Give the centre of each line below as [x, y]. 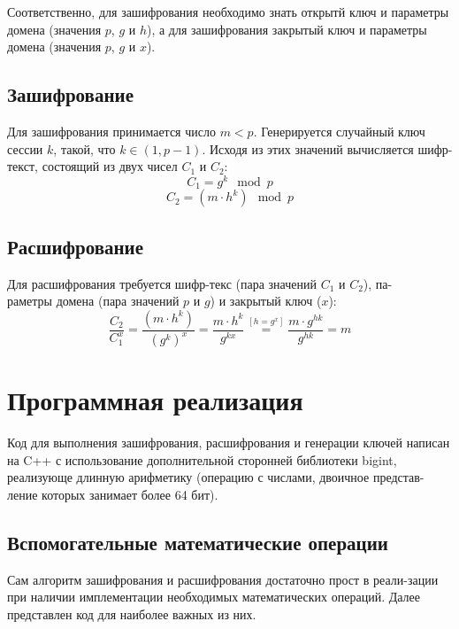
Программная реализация [155, 400]
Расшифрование [76, 246]
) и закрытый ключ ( [266, 301]
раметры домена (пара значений [93, 301]
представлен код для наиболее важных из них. [132, 613]
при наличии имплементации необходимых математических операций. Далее [214, 597]
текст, [23, 166]
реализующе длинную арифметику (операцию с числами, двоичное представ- [216, 477]
